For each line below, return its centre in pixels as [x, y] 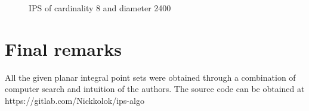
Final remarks [63, 48]
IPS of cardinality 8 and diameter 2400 [100, 8]
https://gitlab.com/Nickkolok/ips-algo [75, 100]
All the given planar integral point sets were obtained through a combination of [150, 77]
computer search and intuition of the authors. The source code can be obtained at [155, 89]
